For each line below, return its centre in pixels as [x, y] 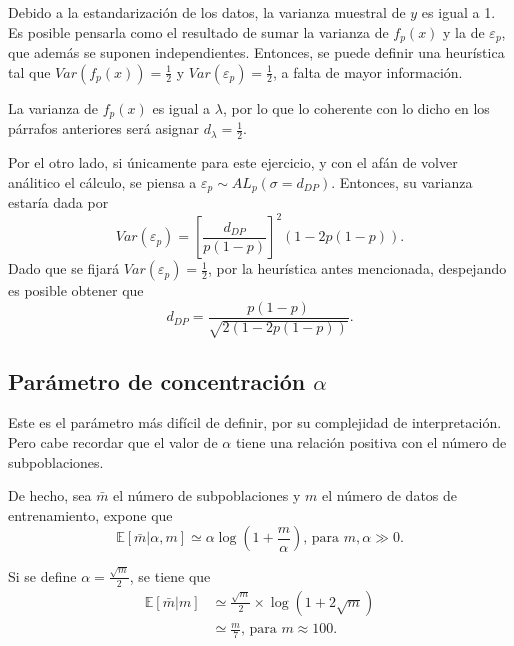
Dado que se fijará [64, 268]
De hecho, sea [50, 495]
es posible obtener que [76, 290]
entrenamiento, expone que [90, 514]
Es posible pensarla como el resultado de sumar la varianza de [198, 31]
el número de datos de [389, 495]
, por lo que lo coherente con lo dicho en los [356, 107]
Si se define [42, 575]
